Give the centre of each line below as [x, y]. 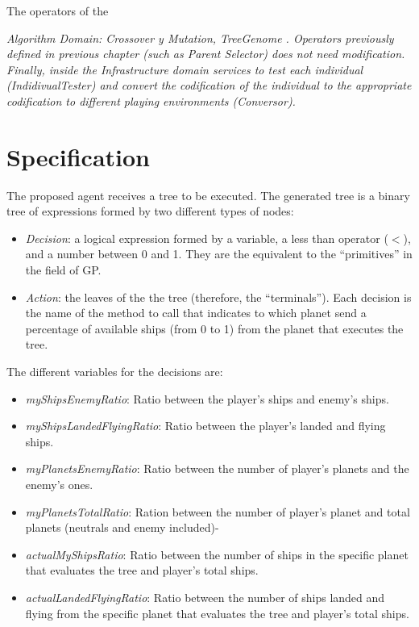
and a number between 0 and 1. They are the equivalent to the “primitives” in [219, 254]
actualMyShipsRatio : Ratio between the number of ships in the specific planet [217, 554]
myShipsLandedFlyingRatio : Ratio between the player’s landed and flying [205, 426]
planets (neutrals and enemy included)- [122, 527]
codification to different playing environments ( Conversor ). [151, 100]
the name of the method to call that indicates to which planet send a [196, 313]
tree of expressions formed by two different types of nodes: [150, 211]
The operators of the [58, 10]
